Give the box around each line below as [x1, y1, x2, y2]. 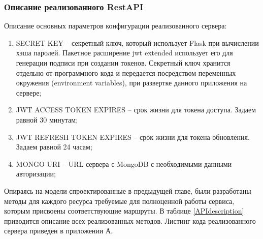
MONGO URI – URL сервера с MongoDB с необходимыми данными [16, 158, 232, 169]
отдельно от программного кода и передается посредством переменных [16, 67, 236, 78]
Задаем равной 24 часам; [16, 141, 92, 152]
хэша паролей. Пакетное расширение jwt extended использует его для [16, 47, 233, 58]
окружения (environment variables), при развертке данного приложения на [16, 77, 247, 88]
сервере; [16, 87, 42, 98]
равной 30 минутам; [16, 114, 78, 125]
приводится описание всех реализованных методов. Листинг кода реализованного [4, 215, 256, 226]
